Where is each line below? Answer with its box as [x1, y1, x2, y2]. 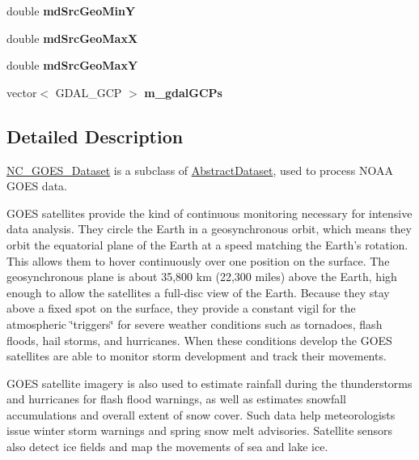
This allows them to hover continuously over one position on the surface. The [6, 252, 390, 269]
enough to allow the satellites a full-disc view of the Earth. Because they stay [6, 283, 390, 300]
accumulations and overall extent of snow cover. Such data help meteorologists [6, 406, 396, 423]
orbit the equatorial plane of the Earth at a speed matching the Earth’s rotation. [6, 236, 408, 253]
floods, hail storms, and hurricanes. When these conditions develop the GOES [6, 331, 392, 348]
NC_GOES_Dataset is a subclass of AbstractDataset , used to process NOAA [6, 161, 393, 178]
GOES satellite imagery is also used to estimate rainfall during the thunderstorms [6, 374, 413, 391]
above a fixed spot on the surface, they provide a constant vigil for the [6, 300, 356, 317]
